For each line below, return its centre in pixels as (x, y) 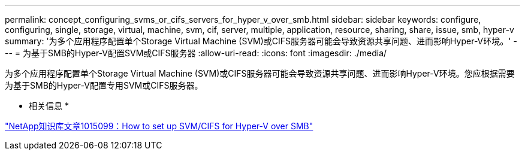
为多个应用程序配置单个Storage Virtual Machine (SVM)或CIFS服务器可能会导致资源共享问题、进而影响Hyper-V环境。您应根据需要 (260, 73)
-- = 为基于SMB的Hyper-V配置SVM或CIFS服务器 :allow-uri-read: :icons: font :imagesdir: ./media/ (196, 53)
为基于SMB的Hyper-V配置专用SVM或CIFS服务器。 (104, 85)
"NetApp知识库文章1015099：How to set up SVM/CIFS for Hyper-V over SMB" (159, 126)
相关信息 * (49, 106)
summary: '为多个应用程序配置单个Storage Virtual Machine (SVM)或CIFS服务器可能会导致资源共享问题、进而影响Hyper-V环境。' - (261, 41)
